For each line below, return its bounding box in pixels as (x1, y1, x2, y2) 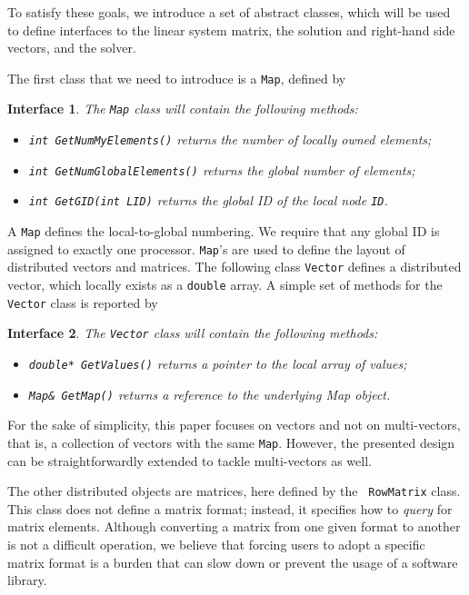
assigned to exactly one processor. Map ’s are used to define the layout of (7, 239, 405, 258)
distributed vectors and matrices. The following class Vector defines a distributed (7, 257, 462, 276)
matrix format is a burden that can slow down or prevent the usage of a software (7, 552, 458, 571)
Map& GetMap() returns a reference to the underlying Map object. (28, 384, 391, 403)
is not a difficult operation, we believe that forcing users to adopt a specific (7, 535, 425, 553)
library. (7, 570, 47, 590)
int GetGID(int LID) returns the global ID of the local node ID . (28, 191, 388, 210)
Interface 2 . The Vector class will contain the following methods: (7, 323, 378, 342)
